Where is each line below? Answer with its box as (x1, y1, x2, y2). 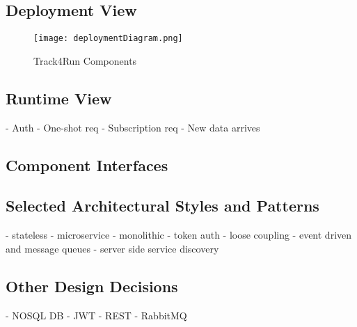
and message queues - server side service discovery (6, 241, 219, 255)
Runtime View (6, 87, 112, 109)
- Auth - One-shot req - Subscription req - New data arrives (6, 120, 260, 134)
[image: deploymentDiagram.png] (33, 33, 183, 44)
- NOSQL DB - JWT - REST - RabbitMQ (6, 308, 187, 322)
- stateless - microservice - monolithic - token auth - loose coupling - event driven (6, 228, 352, 242)
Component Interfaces (6, 154, 168, 175)
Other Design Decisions (6, 275, 178, 296)
